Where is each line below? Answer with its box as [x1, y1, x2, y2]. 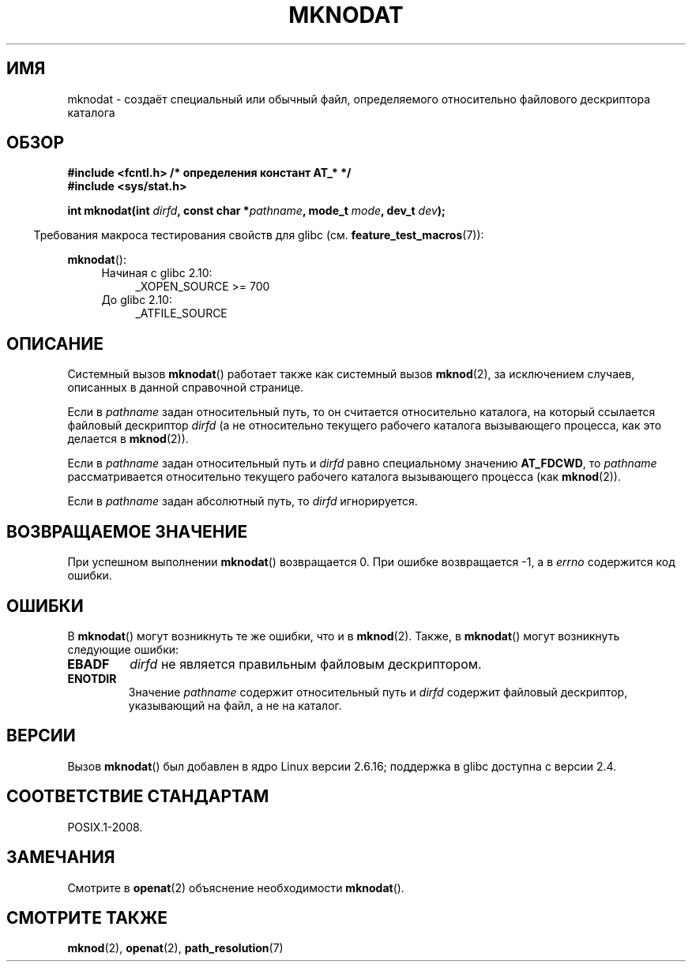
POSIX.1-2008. [67, 820, 143, 834]
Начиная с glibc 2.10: [101, 266, 212, 280]
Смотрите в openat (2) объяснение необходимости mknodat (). [67, 880, 404, 895]
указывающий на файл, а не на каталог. [128, 698, 342, 712]
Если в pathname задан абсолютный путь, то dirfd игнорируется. [67, 494, 418, 508]
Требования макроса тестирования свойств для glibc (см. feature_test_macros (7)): [33, 228, 484, 242]
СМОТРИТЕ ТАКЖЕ [6, 907, 168, 928]
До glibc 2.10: [101, 293, 172, 307]
